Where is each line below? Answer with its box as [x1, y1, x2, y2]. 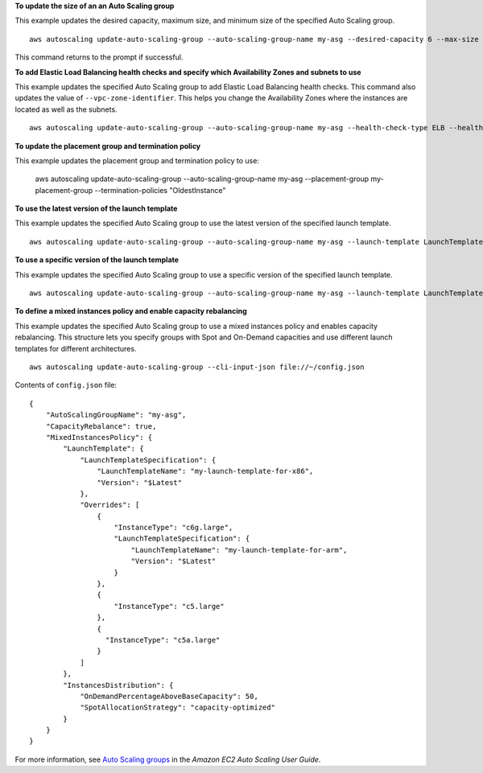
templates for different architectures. [14, 343, 137, 353]
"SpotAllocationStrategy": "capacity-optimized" [80, 703, 275, 712]
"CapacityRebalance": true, [45, 421, 157, 430]
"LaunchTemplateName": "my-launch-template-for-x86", [97, 467, 314, 476]
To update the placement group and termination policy [14, 141, 201, 150]
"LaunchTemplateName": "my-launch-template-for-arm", [130, 545, 348, 554]
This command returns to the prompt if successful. [14, 52, 184, 62]
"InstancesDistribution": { [63, 680, 174, 689]
